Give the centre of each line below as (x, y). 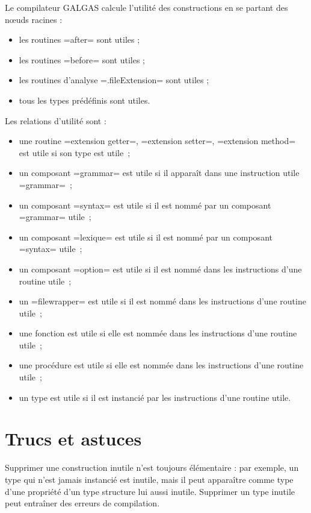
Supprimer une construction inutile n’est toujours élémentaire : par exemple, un (152, 467)
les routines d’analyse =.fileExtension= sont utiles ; (114, 80)
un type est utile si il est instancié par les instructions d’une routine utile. (155, 397)
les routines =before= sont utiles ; (82, 59)
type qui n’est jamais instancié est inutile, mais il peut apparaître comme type (149, 479)
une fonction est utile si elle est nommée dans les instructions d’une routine (158, 333)
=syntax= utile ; (51, 249)
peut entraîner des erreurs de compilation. (82, 503)
